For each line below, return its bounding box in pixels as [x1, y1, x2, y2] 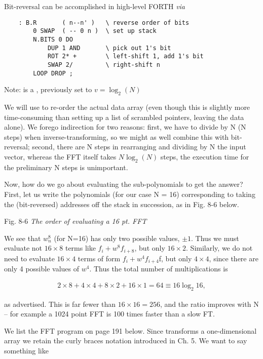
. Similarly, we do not [186, 243, 253, 253]
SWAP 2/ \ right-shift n [47, 61, 160, 68]
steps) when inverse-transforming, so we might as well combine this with [4, 131, 229, 142]
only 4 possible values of [4, 263, 80, 274]
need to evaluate [4, 253, 55, 263]
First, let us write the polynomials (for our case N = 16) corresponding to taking [4, 188, 255, 199]
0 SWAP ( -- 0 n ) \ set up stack [33, 27, 157, 35]
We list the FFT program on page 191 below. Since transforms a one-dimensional [4, 325, 257, 336]
